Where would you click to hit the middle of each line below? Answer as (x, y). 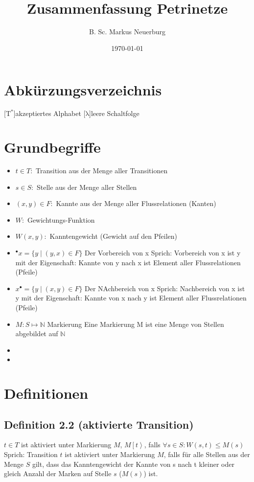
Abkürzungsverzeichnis (83, 90)
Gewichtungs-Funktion (61, 219)
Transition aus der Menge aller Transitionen (102, 170)
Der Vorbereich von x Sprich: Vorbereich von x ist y (163, 252)
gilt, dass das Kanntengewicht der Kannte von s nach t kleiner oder (133, 464)
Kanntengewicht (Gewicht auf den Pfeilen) (113, 236)
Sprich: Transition (31, 454)
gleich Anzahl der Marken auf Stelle (58, 473)
